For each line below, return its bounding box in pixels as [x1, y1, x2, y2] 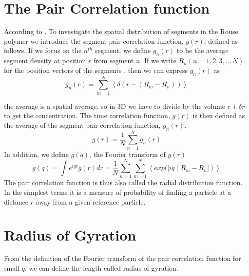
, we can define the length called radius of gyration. [24, 262, 178, 273]
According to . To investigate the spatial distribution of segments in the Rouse [4, 26, 238, 36]
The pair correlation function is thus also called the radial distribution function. [4, 177, 243, 188]
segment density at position [4, 55, 86, 66]
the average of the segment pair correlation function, [4, 120, 161, 130]
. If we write [140, 55, 176, 66]
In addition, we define [4, 149, 69, 159]
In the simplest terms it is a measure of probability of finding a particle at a [4, 187, 231, 197]
